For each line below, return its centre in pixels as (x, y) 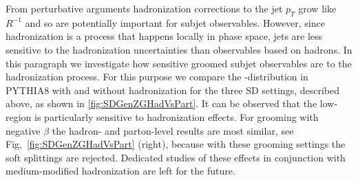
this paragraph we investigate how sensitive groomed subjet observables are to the (179, 63)
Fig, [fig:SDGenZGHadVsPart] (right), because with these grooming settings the (176, 144)
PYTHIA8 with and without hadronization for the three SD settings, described (172, 90)
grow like (317, 8)
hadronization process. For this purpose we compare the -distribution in (157, 77)
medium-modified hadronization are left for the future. (120, 171)
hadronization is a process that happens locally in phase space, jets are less (164, 36)
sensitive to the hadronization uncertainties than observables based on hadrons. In (179, 49)
